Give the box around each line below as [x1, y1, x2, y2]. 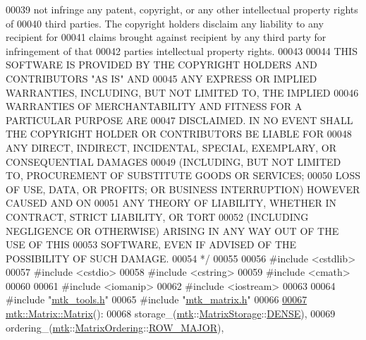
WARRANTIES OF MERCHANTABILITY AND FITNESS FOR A [6, 99, 303, 114]
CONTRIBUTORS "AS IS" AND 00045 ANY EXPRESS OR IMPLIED [6, 71, 317, 85]
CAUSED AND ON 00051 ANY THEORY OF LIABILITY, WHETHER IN [6, 195, 337, 210]
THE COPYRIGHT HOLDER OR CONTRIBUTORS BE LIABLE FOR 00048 [6, 126, 352, 141]
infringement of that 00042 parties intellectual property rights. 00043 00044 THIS [6, 43, 358, 58]
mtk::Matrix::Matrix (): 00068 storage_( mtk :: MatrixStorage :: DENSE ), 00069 [6, 306, 336, 321]
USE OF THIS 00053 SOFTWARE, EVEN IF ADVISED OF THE [6, 237, 297, 252]
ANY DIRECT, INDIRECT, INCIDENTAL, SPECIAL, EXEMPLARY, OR [6, 140, 337, 154]
